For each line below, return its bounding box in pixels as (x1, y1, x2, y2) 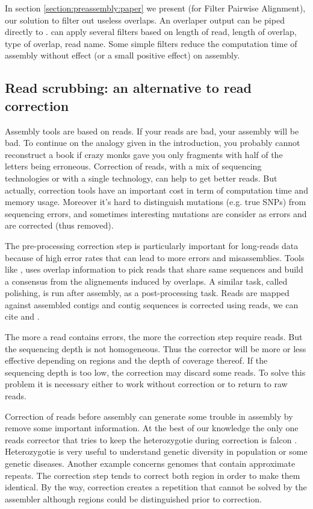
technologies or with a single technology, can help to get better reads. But (5, 171, 277, 184)
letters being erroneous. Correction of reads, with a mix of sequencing (5, 160, 262, 172)
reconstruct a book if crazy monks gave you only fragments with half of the (5, 148, 283, 160)
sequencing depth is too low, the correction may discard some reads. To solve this (5, 365, 306, 378)
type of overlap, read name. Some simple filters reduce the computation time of (5, 37, 297, 49)
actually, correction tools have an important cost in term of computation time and (5, 183, 308, 196)
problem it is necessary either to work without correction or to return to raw (5, 378, 288, 390)
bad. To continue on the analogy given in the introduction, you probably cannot (5, 136, 300, 149)
